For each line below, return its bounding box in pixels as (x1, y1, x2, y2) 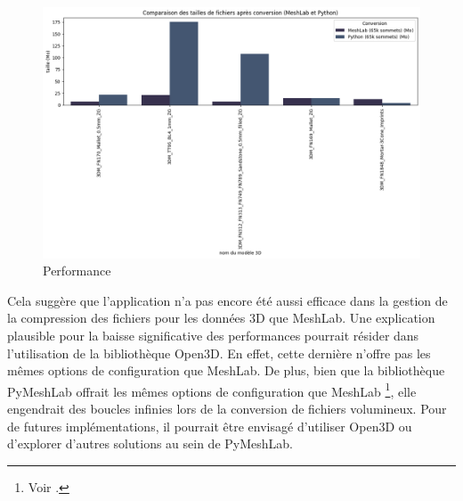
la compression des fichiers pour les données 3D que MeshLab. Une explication (7, 308, 435, 327)
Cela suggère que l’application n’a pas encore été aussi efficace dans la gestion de (7, 291, 448, 309)
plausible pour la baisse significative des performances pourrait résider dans (7, 325, 419, 344)
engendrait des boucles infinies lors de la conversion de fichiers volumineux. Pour (7, 398, 447, 417)
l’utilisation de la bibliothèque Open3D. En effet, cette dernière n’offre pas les (7, 343, 431, 362)
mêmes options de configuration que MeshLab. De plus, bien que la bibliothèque (7, 361, 445, 380)
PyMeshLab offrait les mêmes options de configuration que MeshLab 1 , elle (7, 379, 417, 400)
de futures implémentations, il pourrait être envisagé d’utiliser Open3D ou (7, 416, 412, 435)
